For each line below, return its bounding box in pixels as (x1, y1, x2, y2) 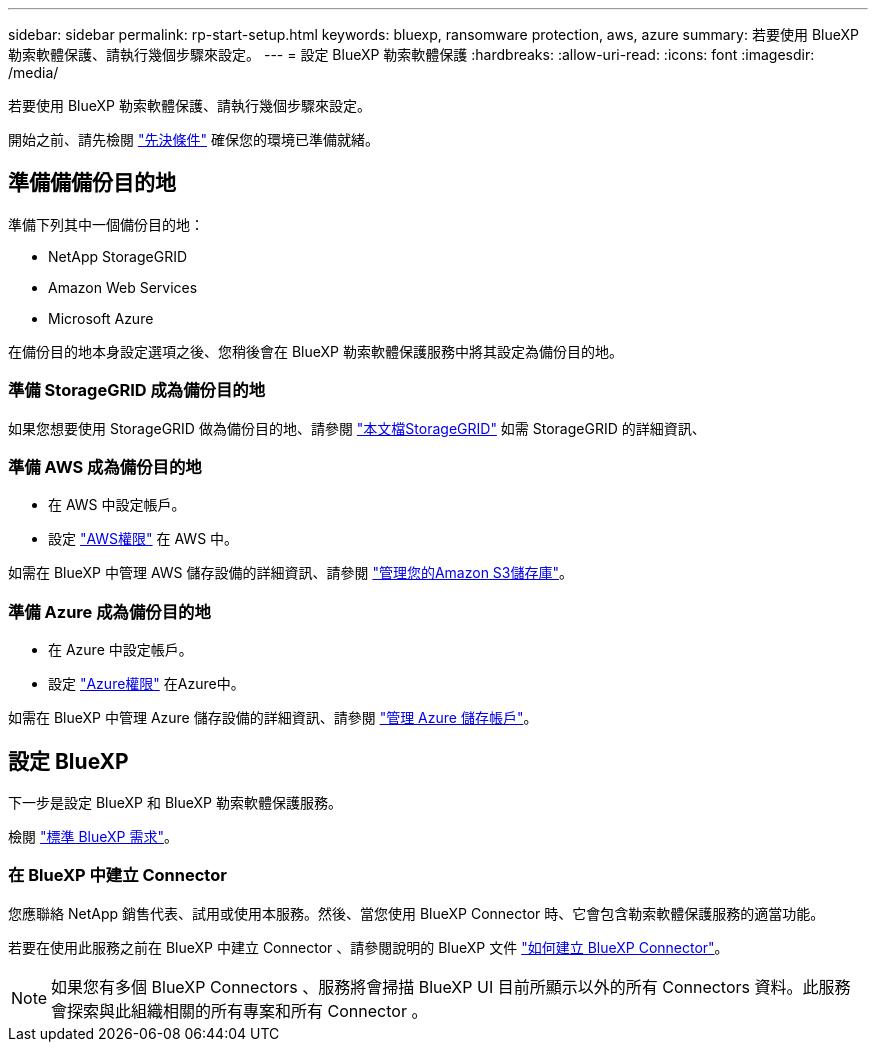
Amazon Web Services (48, 278, 198, 296)
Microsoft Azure (48, 309, 154, 327)
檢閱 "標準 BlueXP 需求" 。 (8, 827, 178, 845)
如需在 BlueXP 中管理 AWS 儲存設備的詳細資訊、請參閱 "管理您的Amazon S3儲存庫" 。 (8, 564, 574, 582)
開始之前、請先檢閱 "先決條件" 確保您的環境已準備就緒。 (8, 131, 379, 148)
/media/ (8, 64, 59, 81)
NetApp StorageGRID (48, 247, 188, 265)
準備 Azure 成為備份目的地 (8, 601, 211, 622)
